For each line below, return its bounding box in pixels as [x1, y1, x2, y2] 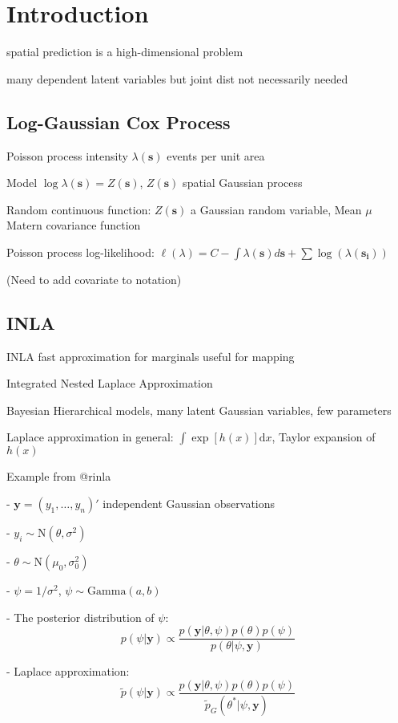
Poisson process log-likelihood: [6, 243, 155, 260]
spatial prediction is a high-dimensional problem [6, 43, 243, 60]
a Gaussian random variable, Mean [191, 201, 362, 217]
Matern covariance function [6, 217, 141, 234]
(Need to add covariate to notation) [6, 270, 182, 287]
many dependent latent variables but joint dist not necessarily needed [6, 70, 348, 87]
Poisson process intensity [6, 147, 128, 164]
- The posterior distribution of [6, 608, 155, 625]
